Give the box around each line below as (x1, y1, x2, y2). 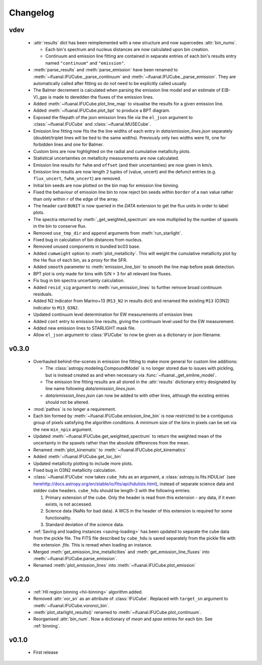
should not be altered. (45, 399, 89, 405)
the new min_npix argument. (33, 426, 93, 432)
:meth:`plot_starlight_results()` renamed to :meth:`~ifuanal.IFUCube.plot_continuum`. (33, 610, 202, 615)
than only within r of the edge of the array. (33, 196, 119, 202)
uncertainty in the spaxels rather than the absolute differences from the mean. (33, 440, 190, 446)
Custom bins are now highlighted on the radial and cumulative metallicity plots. (33, 148, 191, 154)
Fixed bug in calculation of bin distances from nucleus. (33, 237, 143, 242)
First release (33, 649, 58, 655)
